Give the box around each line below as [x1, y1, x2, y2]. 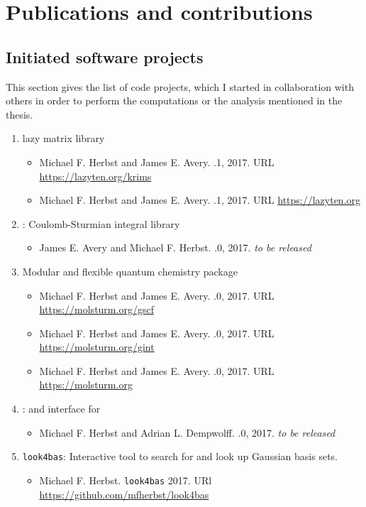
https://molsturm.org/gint [39, 339, 155, 354]
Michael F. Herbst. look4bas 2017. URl [39, 472, 212, 487]
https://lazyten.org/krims [39, 168, 152, 183]
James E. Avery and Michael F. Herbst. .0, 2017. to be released [39, 240, 311, 255]
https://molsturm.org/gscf [39, 302, 154, 317]
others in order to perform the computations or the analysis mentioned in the [6, 93, 343, 108]
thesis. [6, 107, 33, 121]
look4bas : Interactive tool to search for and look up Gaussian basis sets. [22, 449, 338, 464]
